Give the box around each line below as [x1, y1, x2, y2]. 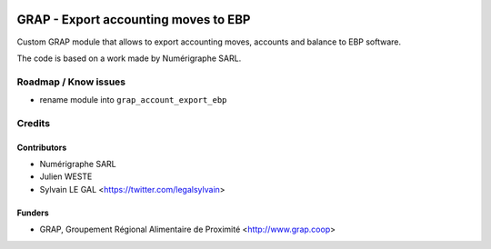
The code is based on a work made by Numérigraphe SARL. [16, 53, 242, 64]
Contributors [16, 142, 67, 153]
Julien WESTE [39, 171, 93, 182]
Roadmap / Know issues [16, 75, 126, 88]
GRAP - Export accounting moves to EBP [16, 12, 251, 27]
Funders [16, 207, 49, 218]
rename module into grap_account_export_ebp [39, 95, 227, 105]
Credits [16, 116, 50, 129]
